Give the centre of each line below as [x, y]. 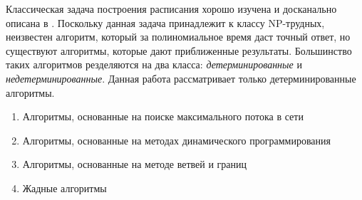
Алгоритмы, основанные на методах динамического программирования [177, 140]
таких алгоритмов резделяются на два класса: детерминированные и [154, 64]
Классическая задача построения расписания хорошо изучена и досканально [171, 9]
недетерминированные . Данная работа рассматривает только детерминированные [181, 78]
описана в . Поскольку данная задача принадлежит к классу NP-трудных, [165, 22]
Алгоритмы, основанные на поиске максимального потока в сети [163, 116]
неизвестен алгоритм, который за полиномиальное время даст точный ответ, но [178, 37]
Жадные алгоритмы [64, 188]
